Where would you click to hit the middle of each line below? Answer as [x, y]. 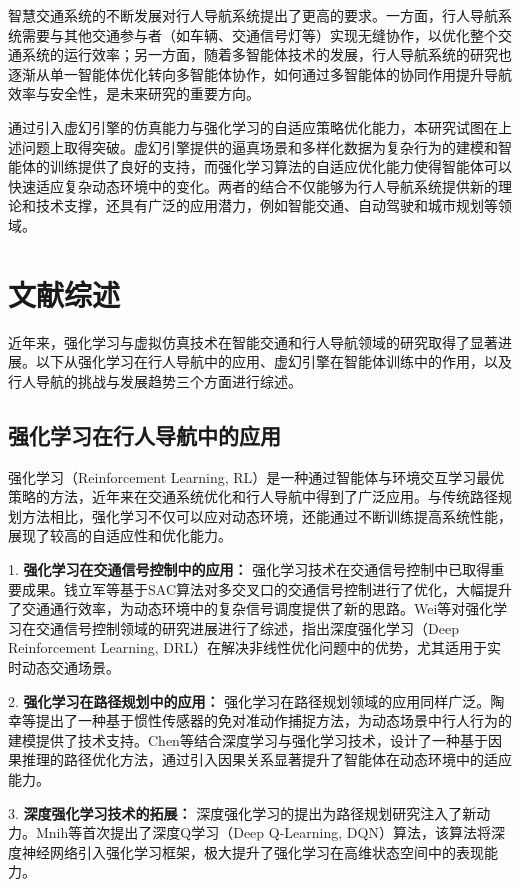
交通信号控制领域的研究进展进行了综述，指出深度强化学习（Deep [247, 627]
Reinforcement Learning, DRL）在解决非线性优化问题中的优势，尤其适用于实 [254, 647]
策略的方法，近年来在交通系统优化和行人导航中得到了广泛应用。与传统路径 [253, 496]
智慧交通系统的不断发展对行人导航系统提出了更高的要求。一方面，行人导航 [253, 15]
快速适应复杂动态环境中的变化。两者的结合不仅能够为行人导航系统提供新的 [253, 185]
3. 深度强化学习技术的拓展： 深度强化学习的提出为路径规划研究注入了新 [242, 812]
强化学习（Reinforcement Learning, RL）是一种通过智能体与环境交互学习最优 [256, 476]
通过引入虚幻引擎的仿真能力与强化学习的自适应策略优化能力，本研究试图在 [253, 126]
